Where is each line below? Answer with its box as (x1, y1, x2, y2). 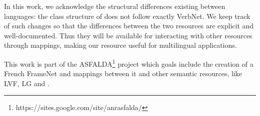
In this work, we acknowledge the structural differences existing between (4, 1, 225, 11)
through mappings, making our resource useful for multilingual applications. (4, 40, 237, 50)
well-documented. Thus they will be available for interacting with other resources (4, 30, 252, 40)
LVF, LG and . (4, 78, 49, 88)
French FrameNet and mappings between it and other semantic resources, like (4, 68, 242, 79)
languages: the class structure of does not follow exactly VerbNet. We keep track (4, 10, 250, 21)
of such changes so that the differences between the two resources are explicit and (4, 20, 254, 31)
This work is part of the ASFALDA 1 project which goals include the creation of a (4, 57, 253, 69)
